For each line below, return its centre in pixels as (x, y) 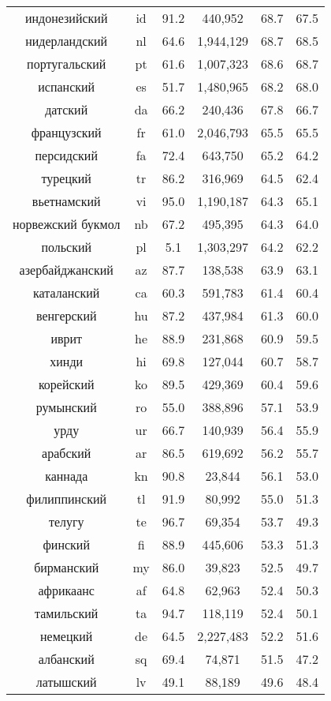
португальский (67, 64)
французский (66, 132)
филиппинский (67, 499)
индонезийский (66, 18)
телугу (66, 521)
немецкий (67, 636)
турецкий (66, 178)
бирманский (67, 567)
